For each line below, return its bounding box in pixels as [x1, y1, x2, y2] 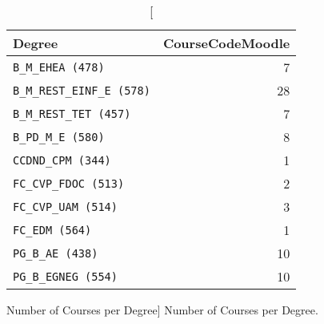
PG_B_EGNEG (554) [13, 269, 118, 283]
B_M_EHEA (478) [13, 60, 105, 74]
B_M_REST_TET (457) [13, 107, 131, 120]
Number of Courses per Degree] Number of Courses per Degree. [6, 302, 318, 318]
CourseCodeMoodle [162, 34, 290, 52]
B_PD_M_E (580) [13, 130, 105, 144]
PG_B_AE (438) [13, 246, 98, 260]
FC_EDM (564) [13, 223, 92, 237]
